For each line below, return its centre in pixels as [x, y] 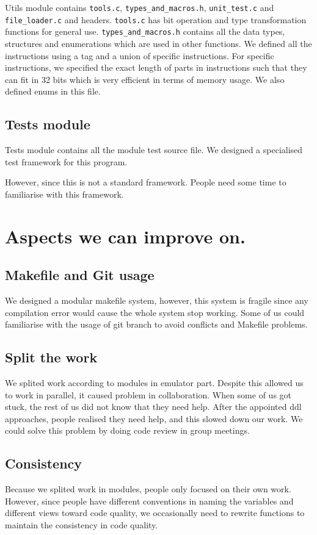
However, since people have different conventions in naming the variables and [149, 501]
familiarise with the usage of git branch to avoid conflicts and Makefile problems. [156, 324]
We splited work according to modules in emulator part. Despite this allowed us [154, 383]
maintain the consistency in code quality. [82, 525]
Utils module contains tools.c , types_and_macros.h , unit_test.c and [140, 7]
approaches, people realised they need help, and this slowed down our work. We [154, 418]
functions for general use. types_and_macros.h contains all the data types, [145, 31]
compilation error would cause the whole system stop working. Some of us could [155, 312]
